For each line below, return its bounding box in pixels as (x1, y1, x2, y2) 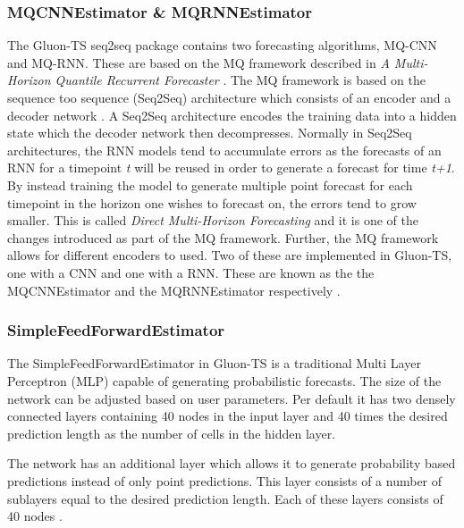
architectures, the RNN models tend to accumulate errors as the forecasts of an (7, 140, 442, 159)
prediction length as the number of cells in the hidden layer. (7, 423, 336, 442)
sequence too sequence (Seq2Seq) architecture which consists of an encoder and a (7, 88, 451, 106)
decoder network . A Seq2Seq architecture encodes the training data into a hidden (7, 105, 457, 124)
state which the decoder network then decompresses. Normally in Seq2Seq (7, 123, 412, 142)
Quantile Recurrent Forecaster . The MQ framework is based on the (55, 71, 426, 89)
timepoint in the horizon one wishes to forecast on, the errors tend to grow (7, 193, 417, 212)
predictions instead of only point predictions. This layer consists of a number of (7, 471, 443, 490)
